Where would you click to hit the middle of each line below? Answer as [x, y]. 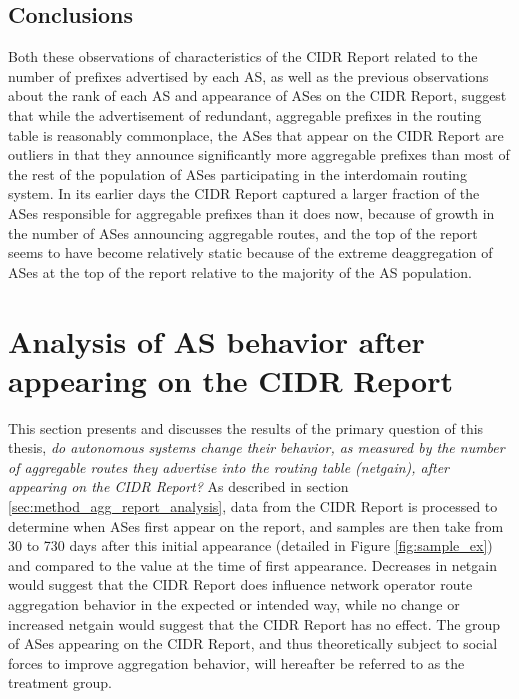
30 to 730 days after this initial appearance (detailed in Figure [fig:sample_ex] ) [250, 545]
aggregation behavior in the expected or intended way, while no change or [234, 603]
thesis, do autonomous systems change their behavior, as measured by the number [256, 447]
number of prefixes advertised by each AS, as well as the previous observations [248, 75]
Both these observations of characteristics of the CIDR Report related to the [243, 56]
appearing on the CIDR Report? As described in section [178, 486]
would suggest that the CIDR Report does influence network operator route [240, 584]
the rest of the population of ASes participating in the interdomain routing [237, 173]
